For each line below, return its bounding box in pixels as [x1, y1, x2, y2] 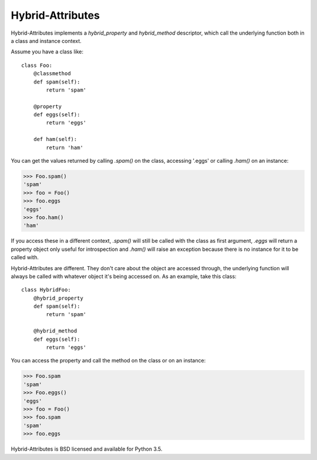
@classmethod [33, 70, 71, 77]
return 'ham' [46, 144, 83, 151]
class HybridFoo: [21, 287, 71, 293]
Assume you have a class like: [11, 48, 84, 55]
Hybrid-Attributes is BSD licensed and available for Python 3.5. [11, 445, 163, 452]
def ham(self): [33, 136, 77, 143]
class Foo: [21, 62, 53, 69]
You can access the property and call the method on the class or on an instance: [11, 357, 206, 364]
